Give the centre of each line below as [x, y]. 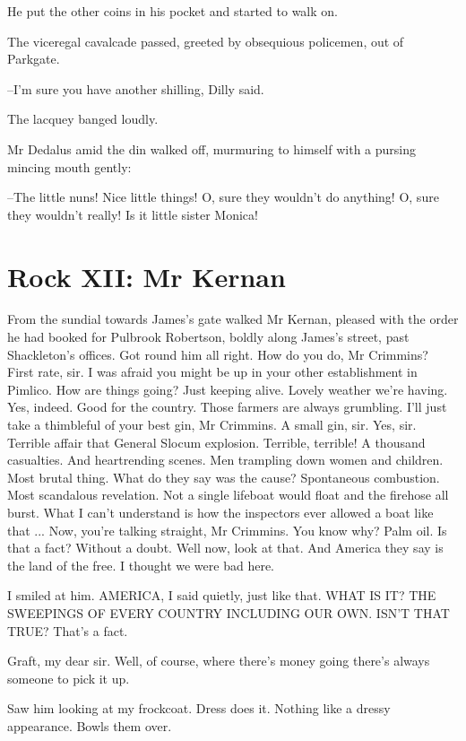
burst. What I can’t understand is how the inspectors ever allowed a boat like [220, 512]
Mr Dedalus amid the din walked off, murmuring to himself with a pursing [211, 148]
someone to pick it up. [69, 678]
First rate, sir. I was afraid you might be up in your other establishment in [212, 372]
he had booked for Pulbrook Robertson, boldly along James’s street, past [208, 337]
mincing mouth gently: [69, 166]
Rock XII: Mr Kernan [147, 276]
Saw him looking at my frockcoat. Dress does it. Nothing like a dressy [199, 708]
